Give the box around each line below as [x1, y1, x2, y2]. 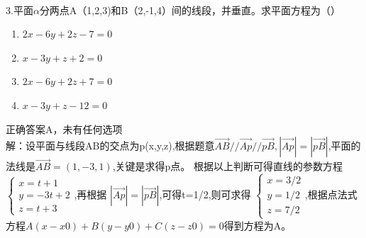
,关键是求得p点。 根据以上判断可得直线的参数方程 [112, 159, 343, 174]
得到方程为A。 [223, 217, 292, 232]
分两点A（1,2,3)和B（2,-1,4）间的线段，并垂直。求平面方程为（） [39, 2, 340, 17]
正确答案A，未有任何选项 [6, 121, 123, 136]
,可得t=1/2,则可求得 [159, 187, 251, 202]
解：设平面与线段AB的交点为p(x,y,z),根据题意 [6, 138, 215, 153]
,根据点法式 [304, 187, 357, 202]
